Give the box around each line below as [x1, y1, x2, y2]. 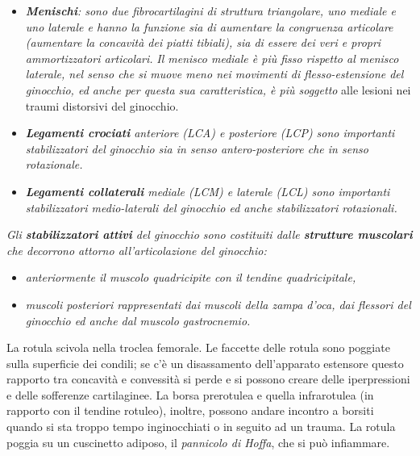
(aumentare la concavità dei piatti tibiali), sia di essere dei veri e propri [25, 34, 381, 51]
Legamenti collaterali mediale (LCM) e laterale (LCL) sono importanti [25, 182, 390, 199]
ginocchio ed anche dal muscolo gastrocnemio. [25, 312, 251, 328]
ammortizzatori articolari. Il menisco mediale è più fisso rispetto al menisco [25, 49, 399, 66]
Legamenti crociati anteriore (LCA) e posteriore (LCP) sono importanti [25, 124, 395, 141]
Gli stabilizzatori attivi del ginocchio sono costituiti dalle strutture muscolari [6, 226, 413, 243]
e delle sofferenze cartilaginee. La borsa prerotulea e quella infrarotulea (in [6, 386, 374, 403]
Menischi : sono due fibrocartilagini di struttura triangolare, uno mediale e [25, 2, 396, 19]
